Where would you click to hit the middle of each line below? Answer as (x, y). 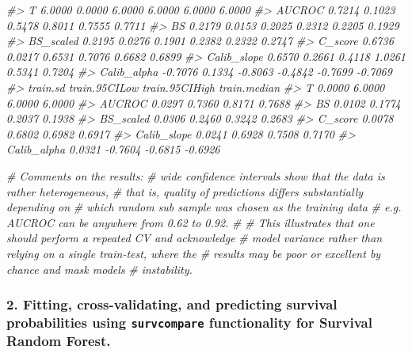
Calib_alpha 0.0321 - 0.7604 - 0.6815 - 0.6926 (113, 149)
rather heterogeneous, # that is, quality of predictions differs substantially (185, 191)
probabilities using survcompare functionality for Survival (189, 322)
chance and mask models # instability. (99, 269)
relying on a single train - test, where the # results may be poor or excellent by (194, 253)
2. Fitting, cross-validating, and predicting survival (172, 304)
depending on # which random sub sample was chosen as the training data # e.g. (204, 207)
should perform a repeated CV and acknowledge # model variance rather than (195, 238)
